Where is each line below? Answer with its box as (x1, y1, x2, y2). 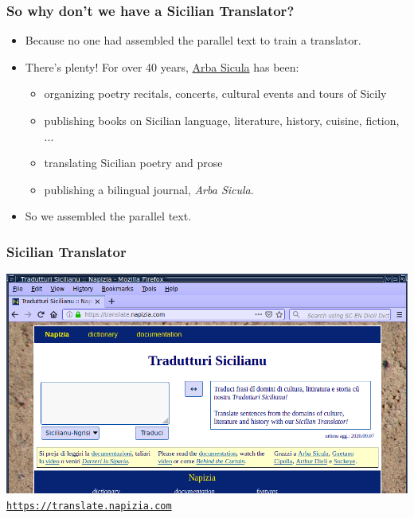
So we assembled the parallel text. (25, 208, 192, 224)
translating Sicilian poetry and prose (44, 154, 223, 171)
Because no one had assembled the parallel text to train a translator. (25, 32, 361, 49)
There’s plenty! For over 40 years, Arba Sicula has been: (25, 58, 299, 75)
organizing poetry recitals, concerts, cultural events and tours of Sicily (44, 85, 387, 102)
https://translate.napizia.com (6, 500, 172, 512)
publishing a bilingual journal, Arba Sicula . (44, 181, 254, 197)
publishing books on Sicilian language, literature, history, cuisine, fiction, (44, 112, 400, 128)
